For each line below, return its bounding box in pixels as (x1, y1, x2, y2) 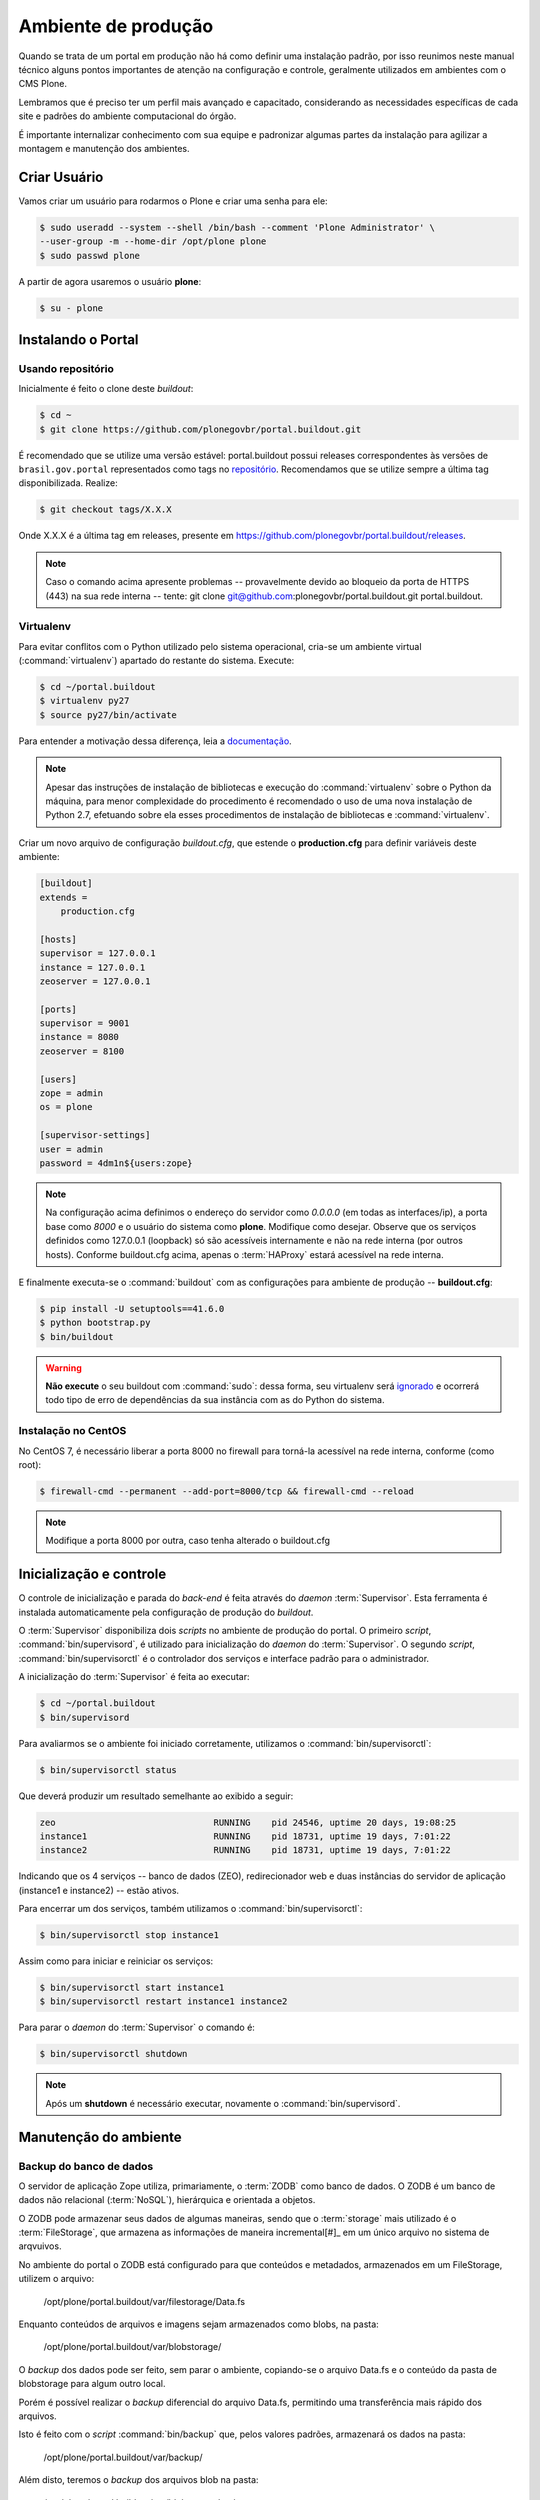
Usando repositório (18, 361, 115, 375)
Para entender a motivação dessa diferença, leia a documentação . (18, 735, 292, 747)
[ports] (39, 1003, 77, 1015)
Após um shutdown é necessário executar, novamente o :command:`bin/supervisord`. (45, 2097, 401, 2109)
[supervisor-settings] (39, 1130, 151, 1141)
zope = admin (39, 1088, 104, 1099)
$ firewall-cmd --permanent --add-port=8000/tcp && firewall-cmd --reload (39, 1485, 415, 1497)
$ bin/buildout (39, 1331, 114, 1342)
